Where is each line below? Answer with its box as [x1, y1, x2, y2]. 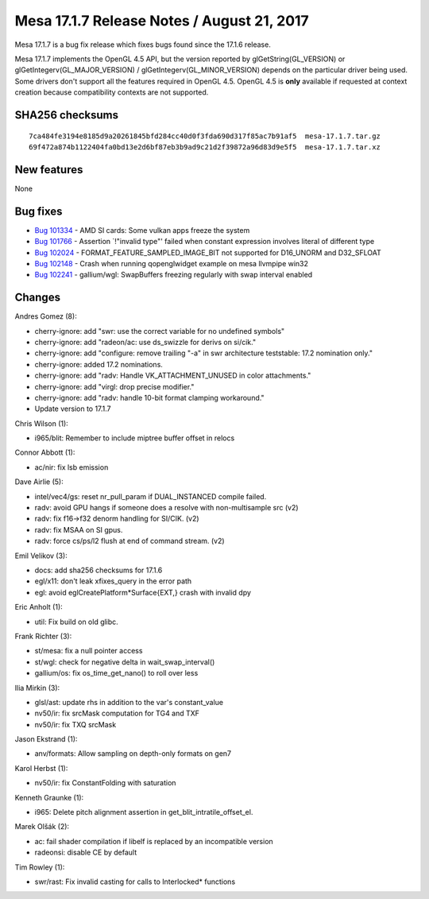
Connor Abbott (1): [14, 448, 75, 457]
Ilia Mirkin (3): [14, 683, 60, 692]
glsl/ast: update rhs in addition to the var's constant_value [34, 697, 224, 707]
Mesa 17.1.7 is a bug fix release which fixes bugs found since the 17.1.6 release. [14, 40, 272, 49]
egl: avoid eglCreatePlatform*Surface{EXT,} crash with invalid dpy [34, 587, 252, 597]
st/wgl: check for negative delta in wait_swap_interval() [34, 657, 215, 667]
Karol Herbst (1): [14, 763, 68, 773]
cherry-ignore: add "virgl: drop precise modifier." [34, 382, 195, 391]
